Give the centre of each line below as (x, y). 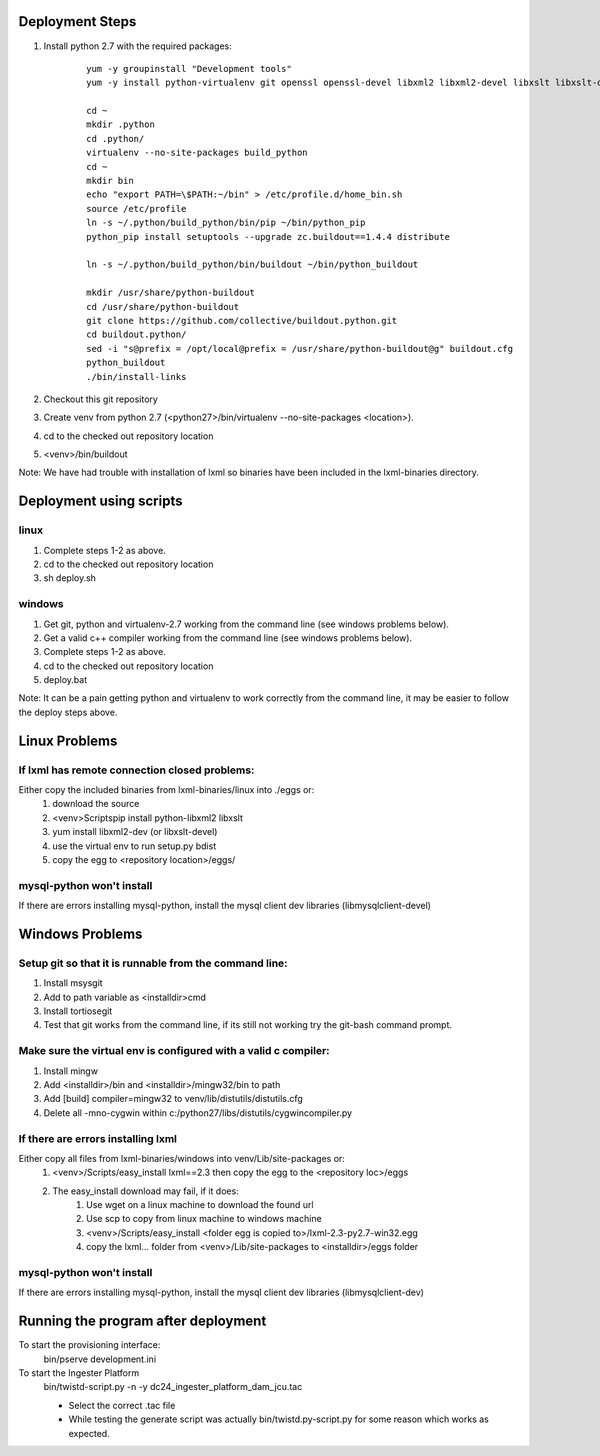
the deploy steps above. (68, 712)
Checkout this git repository (101, 399)
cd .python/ (115, 138)
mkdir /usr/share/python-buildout (170, 293)
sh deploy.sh (70, 578)
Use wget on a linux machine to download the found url (200, 1205)
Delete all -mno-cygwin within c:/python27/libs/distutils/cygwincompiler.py (198, 1112)
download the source (96, 804)
